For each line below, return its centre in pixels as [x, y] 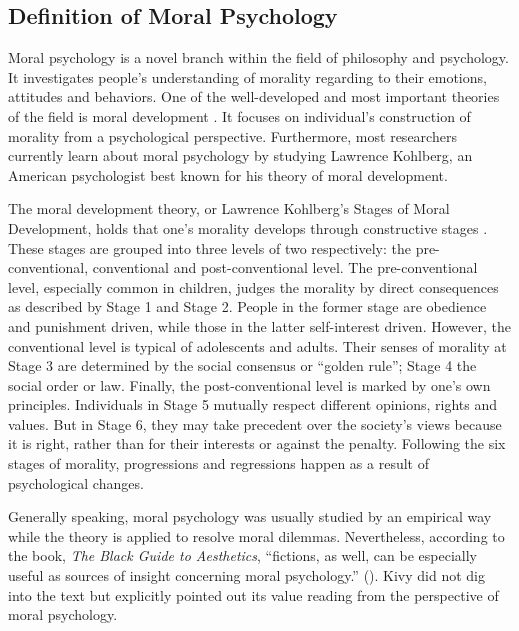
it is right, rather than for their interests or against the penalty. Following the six [257, 443]
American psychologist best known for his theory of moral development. [228, 174]
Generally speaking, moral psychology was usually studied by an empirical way [250, 516]
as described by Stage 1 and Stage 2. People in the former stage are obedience [247, 306]
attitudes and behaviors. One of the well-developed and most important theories [254, 96]
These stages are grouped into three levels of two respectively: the [209, 247]
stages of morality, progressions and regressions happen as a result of [218, 463]
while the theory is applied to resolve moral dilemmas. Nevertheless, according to [256, 535]
